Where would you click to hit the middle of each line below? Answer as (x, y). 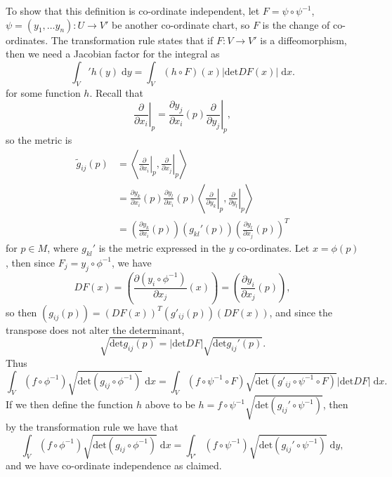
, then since (31, 262)
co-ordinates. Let (273, 248)
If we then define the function (70, 404)
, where (63, 248)
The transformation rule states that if (132, 40)
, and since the (301, 312)
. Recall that (116, 92)
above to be (170, 404)
